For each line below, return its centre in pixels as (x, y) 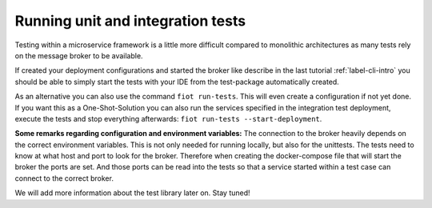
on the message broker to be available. (79, 55)
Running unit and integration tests (130, 21)
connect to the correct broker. (64, 178)
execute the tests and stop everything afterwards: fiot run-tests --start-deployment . (168, 118)
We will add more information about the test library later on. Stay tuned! (133, 193)
